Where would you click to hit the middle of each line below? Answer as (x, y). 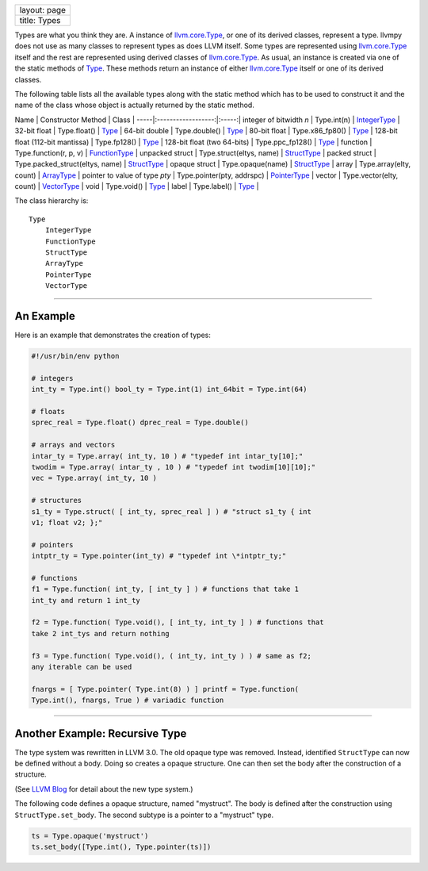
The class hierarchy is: (52, 201)
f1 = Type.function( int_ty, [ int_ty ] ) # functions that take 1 (165, 589)
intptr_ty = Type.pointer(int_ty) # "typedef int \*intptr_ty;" (159, 556)
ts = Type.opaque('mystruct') (90, 836)
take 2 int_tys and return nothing (100, 633)
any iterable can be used (82, 667)
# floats (48, 412)
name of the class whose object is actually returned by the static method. (135, 105)
